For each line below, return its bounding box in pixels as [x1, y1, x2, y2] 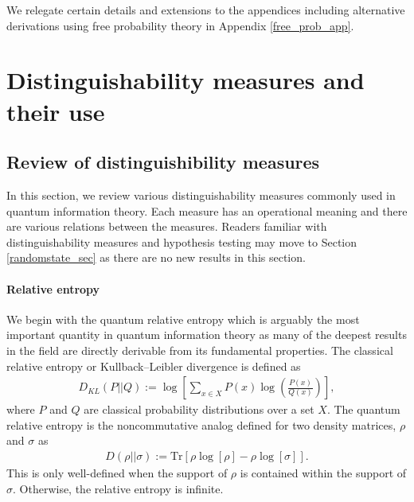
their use [6, 95, 105, 127]
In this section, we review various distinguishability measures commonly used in [6, 186, 396, 203]
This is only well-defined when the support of [6, 464, 228, 481]
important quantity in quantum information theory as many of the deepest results [6, 326, 407, 343]
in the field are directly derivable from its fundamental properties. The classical [6, 341, 393, 358]
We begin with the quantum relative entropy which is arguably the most [6, 310, 360, 327]
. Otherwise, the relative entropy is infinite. [13, 480, 224, 496]
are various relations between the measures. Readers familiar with [6, 218, 327, 235]
